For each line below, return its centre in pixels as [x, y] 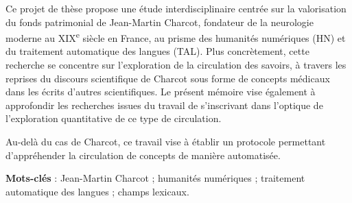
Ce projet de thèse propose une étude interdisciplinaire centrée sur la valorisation [176, 8]
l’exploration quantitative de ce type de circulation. [114, 118]
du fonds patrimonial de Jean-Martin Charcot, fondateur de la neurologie [160, 22]
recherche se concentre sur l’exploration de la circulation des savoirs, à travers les [176, 65]
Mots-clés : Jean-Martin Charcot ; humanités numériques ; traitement [155, 178]
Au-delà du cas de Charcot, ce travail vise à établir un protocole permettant [166, 141]
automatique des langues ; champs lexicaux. [97, 191]
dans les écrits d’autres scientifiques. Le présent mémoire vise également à [161, 92]
